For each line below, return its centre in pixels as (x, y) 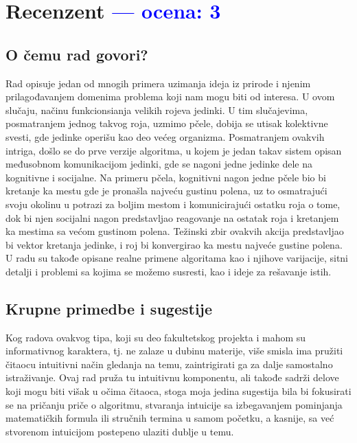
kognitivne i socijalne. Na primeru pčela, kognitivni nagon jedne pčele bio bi (166, 177)
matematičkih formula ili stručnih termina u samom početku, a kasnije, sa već (170, 418)
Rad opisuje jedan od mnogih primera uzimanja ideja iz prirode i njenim (158, 83)
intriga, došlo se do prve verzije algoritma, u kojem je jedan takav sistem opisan (174, 150)
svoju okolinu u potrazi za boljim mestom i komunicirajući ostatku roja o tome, (173, 204)
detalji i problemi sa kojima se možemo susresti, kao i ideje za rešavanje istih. (169, 271)
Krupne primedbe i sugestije (109, 308)
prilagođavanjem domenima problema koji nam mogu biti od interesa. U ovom (170, 96)
